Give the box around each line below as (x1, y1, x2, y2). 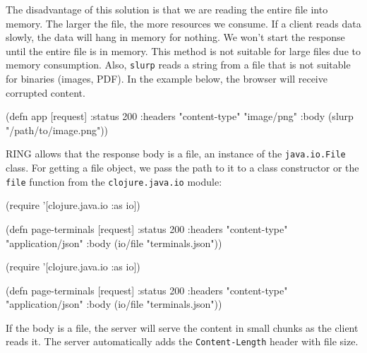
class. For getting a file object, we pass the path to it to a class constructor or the (6, 160, 359, 175)
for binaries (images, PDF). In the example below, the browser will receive (6, 71, 327, 86)
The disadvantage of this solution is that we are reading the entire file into (6, 2, 328, 16)
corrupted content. (6, 85, 85, 100)
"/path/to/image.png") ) (6, 122, 109, 137)
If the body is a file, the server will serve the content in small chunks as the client (6, 320, 359, 335)
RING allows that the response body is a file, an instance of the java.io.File (6, 146, 346, 161)
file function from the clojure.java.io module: (6, 174, 222, 189)
